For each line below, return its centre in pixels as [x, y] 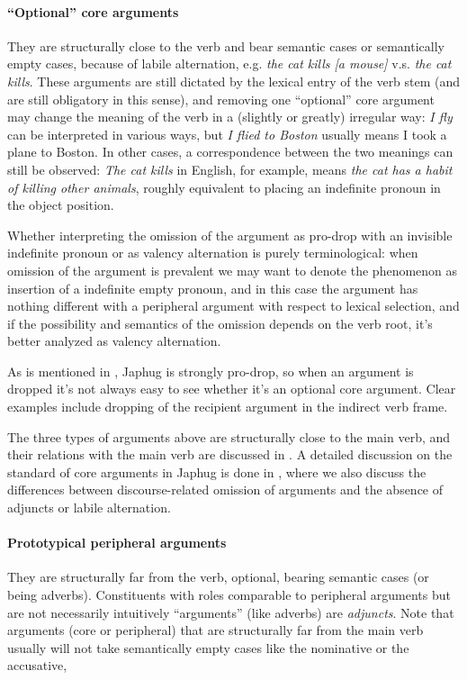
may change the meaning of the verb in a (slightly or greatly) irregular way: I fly [230, 117]
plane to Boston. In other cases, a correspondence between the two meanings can [230, 152]
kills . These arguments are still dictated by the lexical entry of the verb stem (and [234, 81]
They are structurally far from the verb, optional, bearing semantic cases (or [218, 577]
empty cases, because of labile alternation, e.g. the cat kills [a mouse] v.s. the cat [229, 63]
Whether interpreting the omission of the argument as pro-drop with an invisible [230, 235]
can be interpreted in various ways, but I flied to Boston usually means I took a [227, 134]
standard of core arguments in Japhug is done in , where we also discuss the [217, 471]
